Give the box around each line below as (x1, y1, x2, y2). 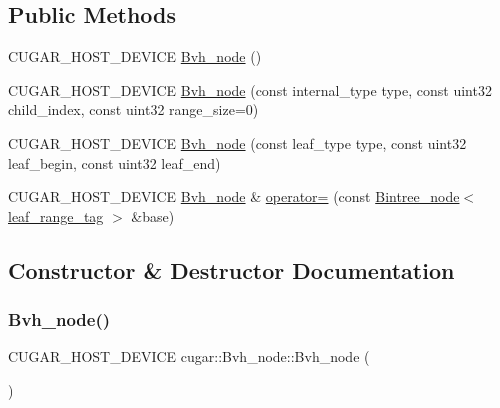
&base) (131, 205, 175, 226)
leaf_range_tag (8, 205, 104, 226)
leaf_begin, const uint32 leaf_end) (8, 152, 221, 173)
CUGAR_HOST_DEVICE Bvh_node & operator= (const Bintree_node (8, 186, 460, 207)
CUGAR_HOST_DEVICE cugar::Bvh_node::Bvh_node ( (8, 346, 370, 367)
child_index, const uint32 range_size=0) (8, 99, 259, 120)
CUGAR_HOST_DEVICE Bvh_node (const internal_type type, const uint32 (8, 79, 492, 100)
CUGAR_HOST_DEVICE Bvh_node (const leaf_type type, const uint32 (8, 132, 467, 153)
